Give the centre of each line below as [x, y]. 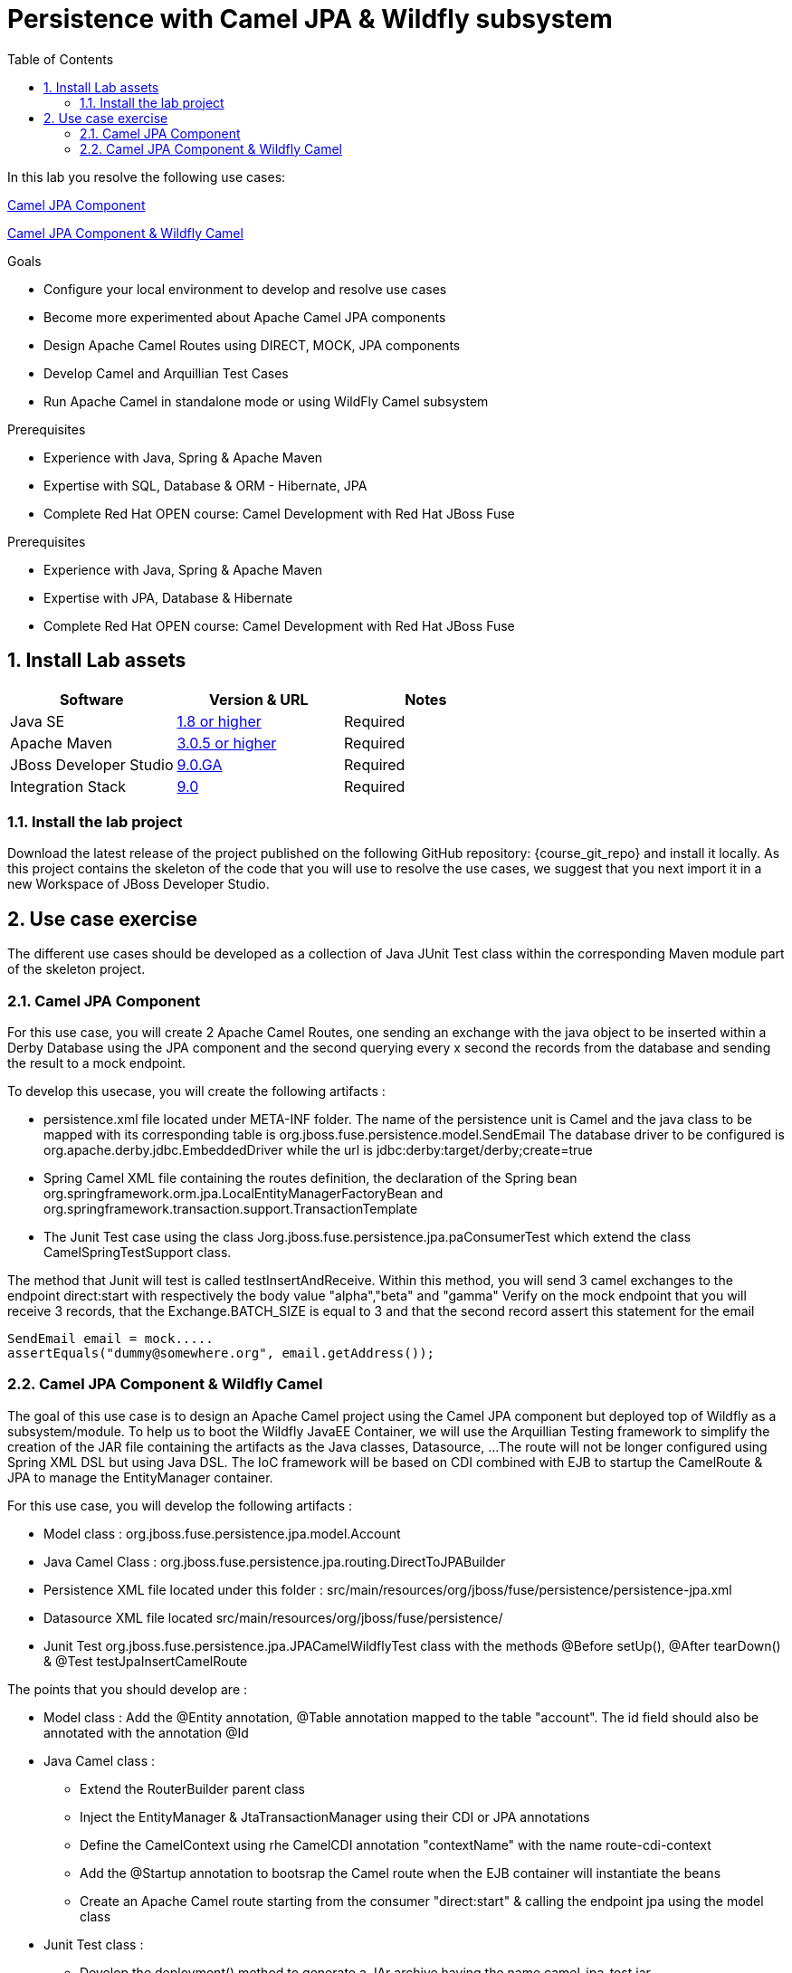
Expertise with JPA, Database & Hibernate [168, 597]
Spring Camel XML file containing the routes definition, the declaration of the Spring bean [310, 1177]
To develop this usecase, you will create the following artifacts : [196, 1091]
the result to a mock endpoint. [97, 1063]
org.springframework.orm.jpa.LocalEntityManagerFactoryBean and [243, 1193]
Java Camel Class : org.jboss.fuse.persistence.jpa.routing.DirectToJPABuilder [275, 1561]
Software [91, 699]
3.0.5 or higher [227, 743]
